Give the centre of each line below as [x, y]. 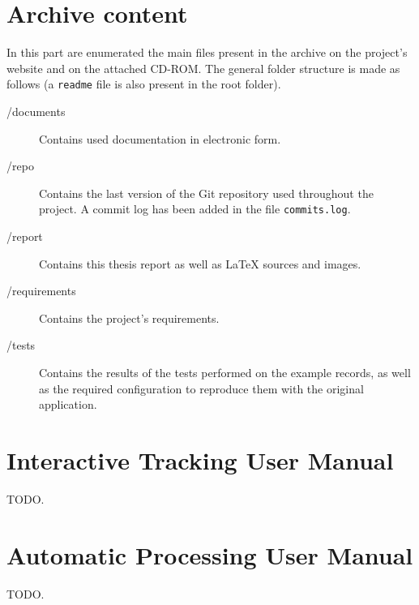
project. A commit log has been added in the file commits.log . [195, 209]
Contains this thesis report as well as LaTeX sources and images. [200, 263]
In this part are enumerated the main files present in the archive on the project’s [207, 52]
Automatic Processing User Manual [210, 554]
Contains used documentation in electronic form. [160, 138]
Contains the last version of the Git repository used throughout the [206, 193]
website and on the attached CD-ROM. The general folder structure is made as [203, 68]
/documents [36, 111]
